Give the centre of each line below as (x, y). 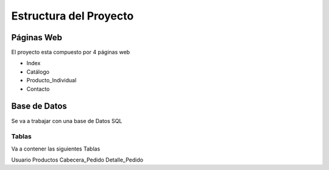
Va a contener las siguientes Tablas (56, 149)
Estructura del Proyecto (73, 16)
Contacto (38, 89)
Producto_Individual (51, 80)
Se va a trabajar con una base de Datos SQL (67, 121)
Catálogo (38, 72)
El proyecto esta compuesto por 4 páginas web (71, 52)
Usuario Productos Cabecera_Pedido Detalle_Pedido (77, 160)
